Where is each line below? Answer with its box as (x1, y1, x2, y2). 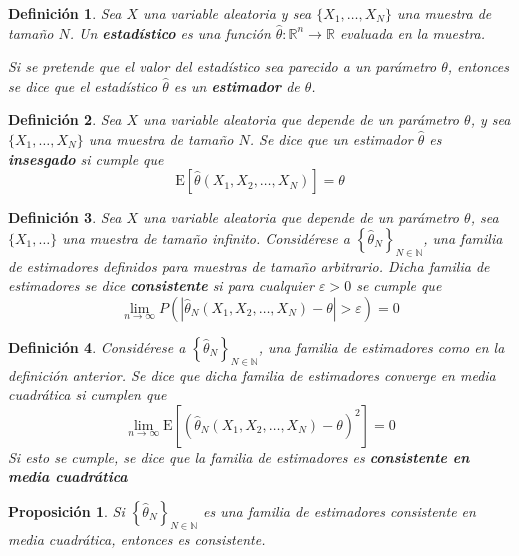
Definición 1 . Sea (8, 3, 122, 23)
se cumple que (356, 275, 442, 296)
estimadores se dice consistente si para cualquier (8, 275, 314, 296)
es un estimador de (173, 75, 300, 96)
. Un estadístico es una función (69, 22, 271, 43)
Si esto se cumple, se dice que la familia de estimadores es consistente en (8, 446, 470, 467)
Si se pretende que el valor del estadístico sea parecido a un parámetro (8, 56, 437, 77)
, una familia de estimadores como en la (258, 336, 505, 357)
